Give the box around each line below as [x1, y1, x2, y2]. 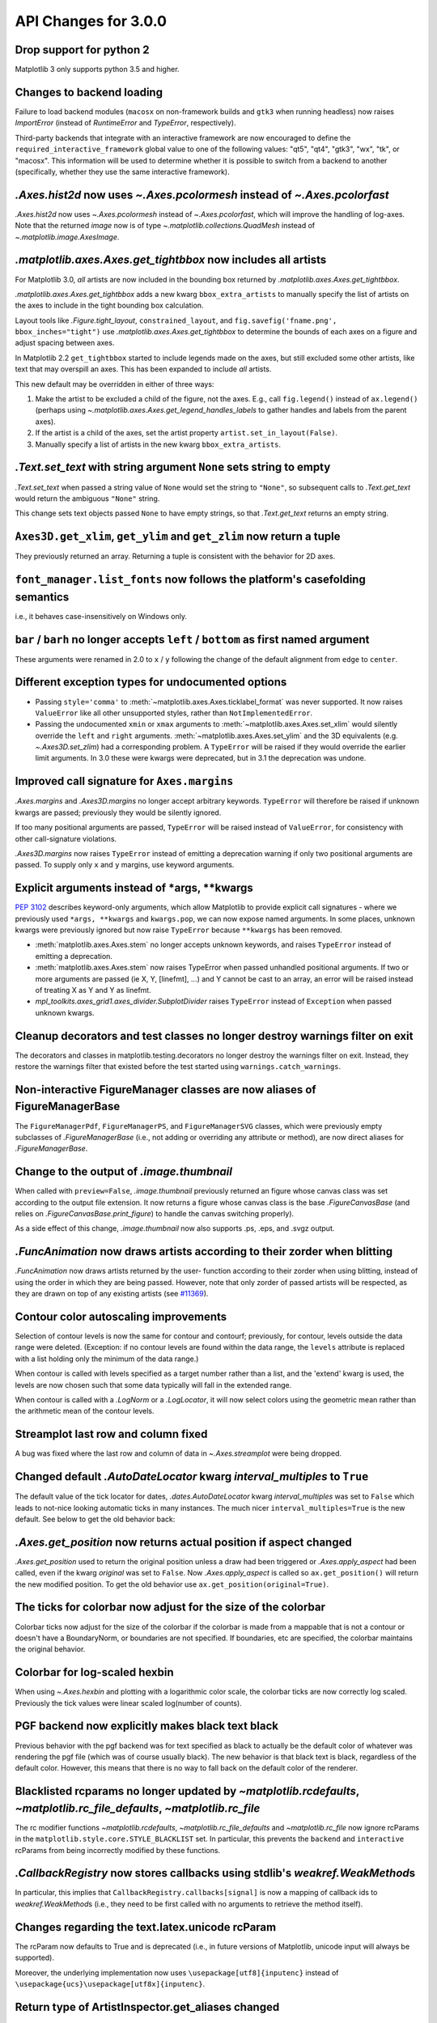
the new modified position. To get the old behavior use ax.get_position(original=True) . [15, 1579, 329, 1589]
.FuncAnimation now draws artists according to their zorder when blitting [15, 1245, 393, 1258]
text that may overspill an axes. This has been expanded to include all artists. [15, 364, 272, 374]
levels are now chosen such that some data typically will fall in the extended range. [15, 1380, 292, 1389]
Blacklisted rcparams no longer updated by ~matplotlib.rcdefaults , [15, 1784, 360, 1798]
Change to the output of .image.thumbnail [15, 1165, 232, 1179]
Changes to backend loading [15, 85, 163, 99]
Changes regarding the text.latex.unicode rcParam [15, 1920, 277, 1934]
